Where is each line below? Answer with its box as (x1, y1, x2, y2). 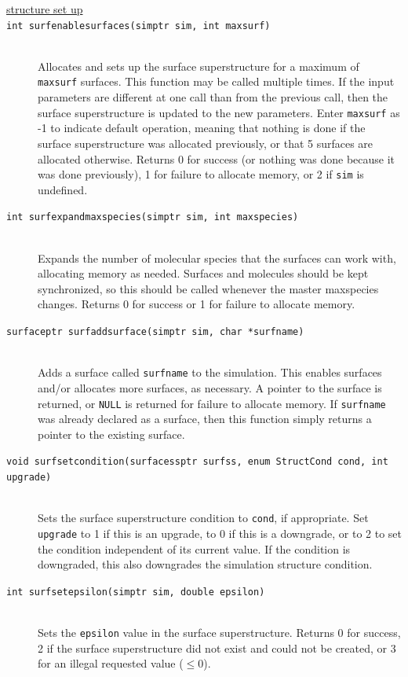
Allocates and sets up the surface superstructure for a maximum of (38, 57, 359, 74)
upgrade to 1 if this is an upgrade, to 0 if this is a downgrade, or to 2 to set (38, 524, 402, 541)
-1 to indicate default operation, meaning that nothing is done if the (38, 120, 366, 136)
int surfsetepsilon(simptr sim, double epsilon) (6, 586, 265, 598)
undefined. (38, 181, 88, 197)
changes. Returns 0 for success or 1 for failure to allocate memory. (38, 296, 355, 312)
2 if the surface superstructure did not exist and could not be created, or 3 (38, 639, 396, 656)
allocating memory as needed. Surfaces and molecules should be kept (38, 265, 369, 281)
